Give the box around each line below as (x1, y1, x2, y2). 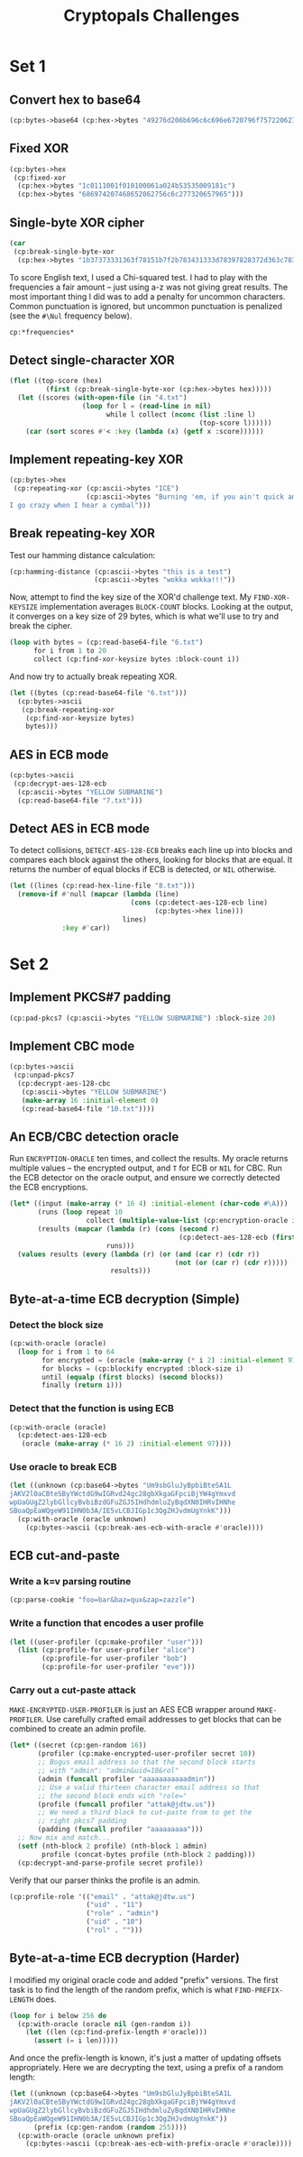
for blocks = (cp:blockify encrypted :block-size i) (41, 1363, 244, 1373)
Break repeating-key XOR (9, 526, 156, 541)
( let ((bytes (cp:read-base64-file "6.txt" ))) (9, 688, 188, 697)
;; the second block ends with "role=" (37, 1791, 188, 1800)
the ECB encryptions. (9, 1182, 88, 1193)
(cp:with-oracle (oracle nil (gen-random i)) (17, 2019, 192, 2029)
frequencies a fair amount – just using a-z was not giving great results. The (9, 281, 289, 292)
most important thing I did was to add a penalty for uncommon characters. (9, 290, 286, 302)
